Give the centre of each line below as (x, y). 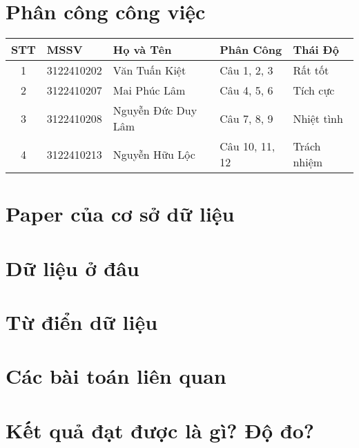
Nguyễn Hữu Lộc (154, 154)
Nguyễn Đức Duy (155, 110)
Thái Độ (316, 50)
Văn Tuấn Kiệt (149, 70)
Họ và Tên (142, 50)
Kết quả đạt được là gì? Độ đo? (160, 430)
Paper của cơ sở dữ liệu (120, 214)
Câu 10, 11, (248, 146)
